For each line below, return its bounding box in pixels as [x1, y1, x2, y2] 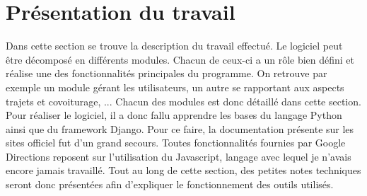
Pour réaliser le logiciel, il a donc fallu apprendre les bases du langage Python [6, 108, 342, 122]
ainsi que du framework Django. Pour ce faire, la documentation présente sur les [6, 121, 354, 136]
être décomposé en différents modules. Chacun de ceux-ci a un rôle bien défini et [6, 52, 355, 67]
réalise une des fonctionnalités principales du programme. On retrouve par [6, 66, 327, 81]
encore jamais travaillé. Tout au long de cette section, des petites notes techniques [6, 163, 361, 178]
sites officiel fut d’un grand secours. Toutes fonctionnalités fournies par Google [6, 135, 346, 150]
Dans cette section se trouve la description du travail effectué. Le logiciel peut [6, 38, 343, 53]
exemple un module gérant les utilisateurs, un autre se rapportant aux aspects [6, 79, 344, 94]
